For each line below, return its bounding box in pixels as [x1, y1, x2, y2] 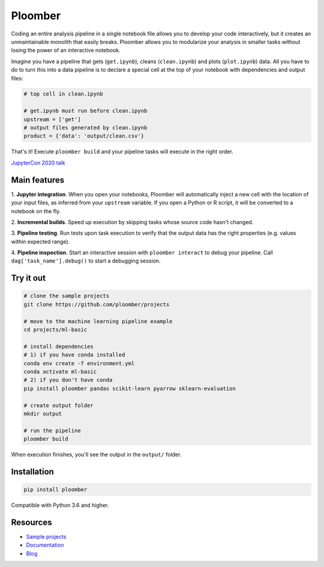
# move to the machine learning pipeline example [23, 318, 173, 324]
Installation [11, 466, 54, 477]
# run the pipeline [23, 427, 81, 434]
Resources [11, 517, 52, 527]
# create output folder [23, 402, 94, 408]
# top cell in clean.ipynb [23, 91, 103, 97]
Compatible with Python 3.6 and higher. [11, 502, 109, 509]
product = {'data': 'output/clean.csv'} [23, 133, 144, 139]
